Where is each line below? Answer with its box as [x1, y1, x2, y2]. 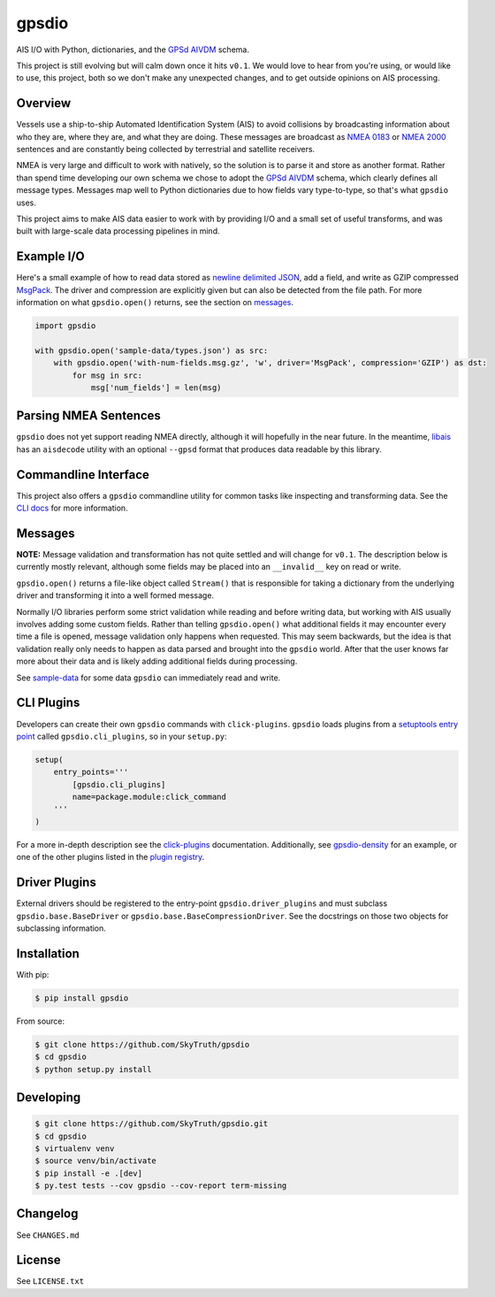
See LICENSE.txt [16, 1276, 84, 1286]
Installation [16, 946, 80, 961]
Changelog [16, 1206, 79, 1221]
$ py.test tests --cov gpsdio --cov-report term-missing [34, 1181, 287, 1191]
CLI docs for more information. [16, 503, 128, 513]
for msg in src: [72, 370, 143, 380]
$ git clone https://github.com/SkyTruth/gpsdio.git [34, 1119, 269, 1129]
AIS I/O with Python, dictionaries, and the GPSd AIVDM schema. [16, 44, 249, 55]
